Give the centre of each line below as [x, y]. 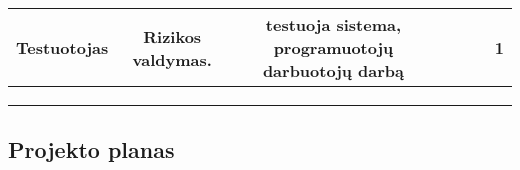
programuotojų [333, 47]
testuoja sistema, [333, 24]
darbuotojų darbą [333, 70]
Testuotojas [62, 47]
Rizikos [172, 36]
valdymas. [172, 59]
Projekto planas [91, 149]
